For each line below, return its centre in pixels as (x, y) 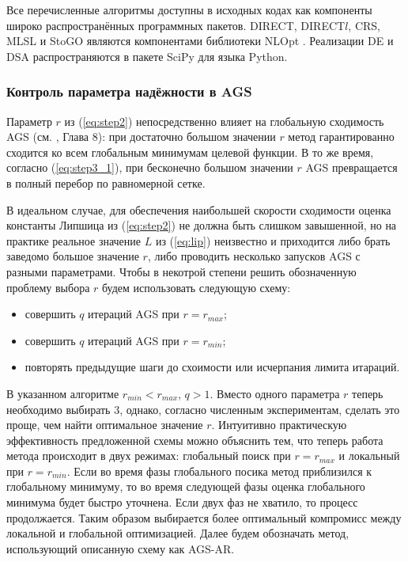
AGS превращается (351, 167)
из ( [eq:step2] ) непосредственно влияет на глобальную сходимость (224, 121)
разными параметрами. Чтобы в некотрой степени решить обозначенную (181, 271)
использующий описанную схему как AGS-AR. (121, 548)
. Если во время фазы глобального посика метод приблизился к (219, 471)
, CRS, (364, 25)
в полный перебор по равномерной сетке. (106, 182)
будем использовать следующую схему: (196, 287)
